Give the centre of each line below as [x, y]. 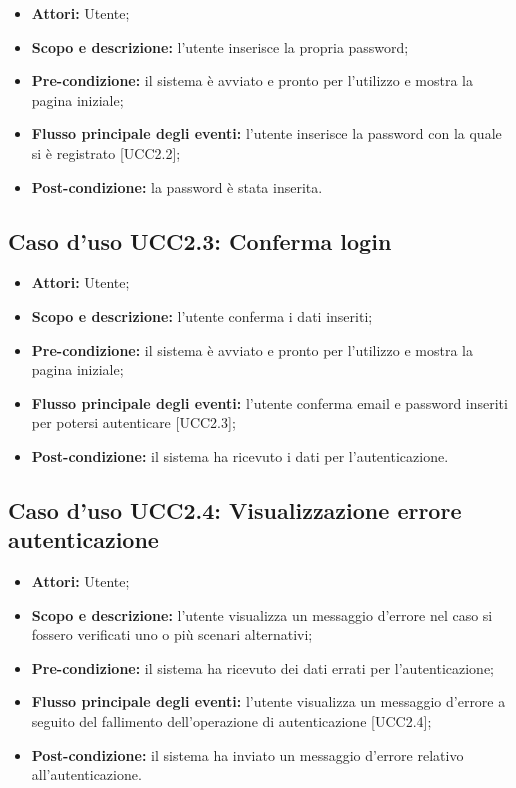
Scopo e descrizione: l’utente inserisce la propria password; [220, 46]
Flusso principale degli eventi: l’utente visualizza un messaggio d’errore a [268, 701]
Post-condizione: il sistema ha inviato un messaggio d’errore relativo [247, 754]
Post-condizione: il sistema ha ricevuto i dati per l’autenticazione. [240, 455]
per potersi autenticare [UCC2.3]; [133, 422]
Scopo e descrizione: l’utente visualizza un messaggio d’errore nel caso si [262, 614]
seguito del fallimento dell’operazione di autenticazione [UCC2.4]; [231, 721]
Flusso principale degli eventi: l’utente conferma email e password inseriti [269, 402]
